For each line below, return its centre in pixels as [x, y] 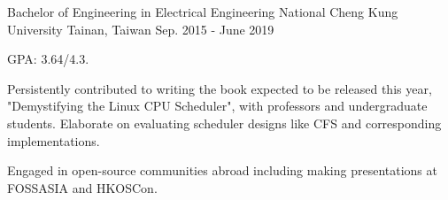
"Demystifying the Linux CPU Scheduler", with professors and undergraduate [217, 106]
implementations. [54, 140]
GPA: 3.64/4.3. [48, 59]
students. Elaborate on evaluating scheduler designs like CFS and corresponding [224, 123]
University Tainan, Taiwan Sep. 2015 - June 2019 [141, 29]
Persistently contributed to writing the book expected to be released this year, [220, 88]
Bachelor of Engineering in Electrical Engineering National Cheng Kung [203, 12]
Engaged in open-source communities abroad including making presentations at [222, 170]
